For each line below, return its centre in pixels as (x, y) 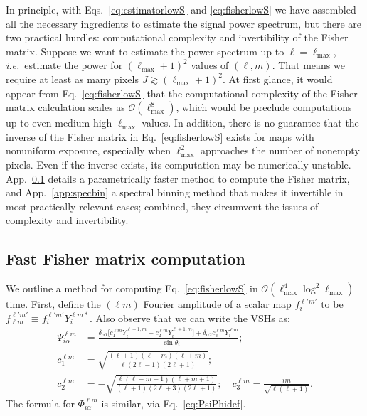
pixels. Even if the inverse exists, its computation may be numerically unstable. (179, 164)
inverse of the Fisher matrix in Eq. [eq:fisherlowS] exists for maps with (160, 136)
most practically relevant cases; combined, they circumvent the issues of (162, 206)
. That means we (308, 65)
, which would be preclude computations (264, 107)
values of (210, 65)
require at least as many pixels (72, 79)
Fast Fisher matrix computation (126, 258)
